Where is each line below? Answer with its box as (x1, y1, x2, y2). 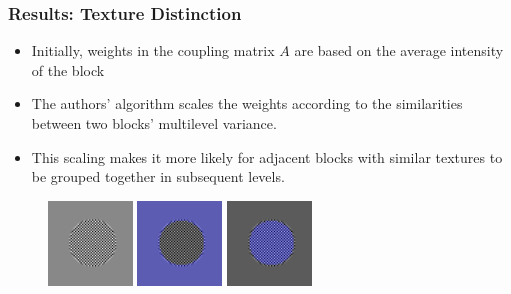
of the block (31, 59, 105, 80)
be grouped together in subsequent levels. (31, 166, 285, 187)
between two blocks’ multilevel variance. (31, 113, 277, 133)
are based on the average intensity (294, 40, 504, 61)
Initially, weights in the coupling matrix (31, 40, 275, 61)
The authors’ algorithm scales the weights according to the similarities (31, 93, 463, 114)
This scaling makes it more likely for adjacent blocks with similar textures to (31, 146, 503, 167)
